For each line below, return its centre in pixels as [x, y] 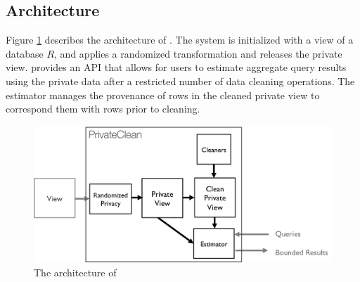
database [25, 53]
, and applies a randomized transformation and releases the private [198, 53]
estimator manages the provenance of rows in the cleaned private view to [163, 95]
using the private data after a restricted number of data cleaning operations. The [180, 81]
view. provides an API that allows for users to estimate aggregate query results [176, 67]
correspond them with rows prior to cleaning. [103, 109]
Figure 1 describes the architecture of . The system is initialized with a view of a [180, 40]
